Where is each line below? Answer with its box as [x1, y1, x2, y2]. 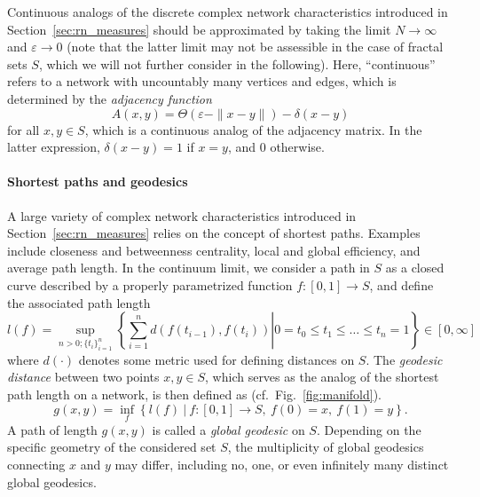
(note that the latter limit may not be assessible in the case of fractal [67, 37, 444, 56]
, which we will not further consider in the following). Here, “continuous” [38, 54, 436, 73]
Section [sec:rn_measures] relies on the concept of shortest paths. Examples [7, 224, 421, 242]
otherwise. [270, 138, 325, 156]
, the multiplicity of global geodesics [227, 438, 424, 456]
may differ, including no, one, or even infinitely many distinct [114, 455, 449, 474]
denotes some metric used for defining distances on [78, 350, 355, 368]
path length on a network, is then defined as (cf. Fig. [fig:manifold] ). [7, 385, 382, 404]
